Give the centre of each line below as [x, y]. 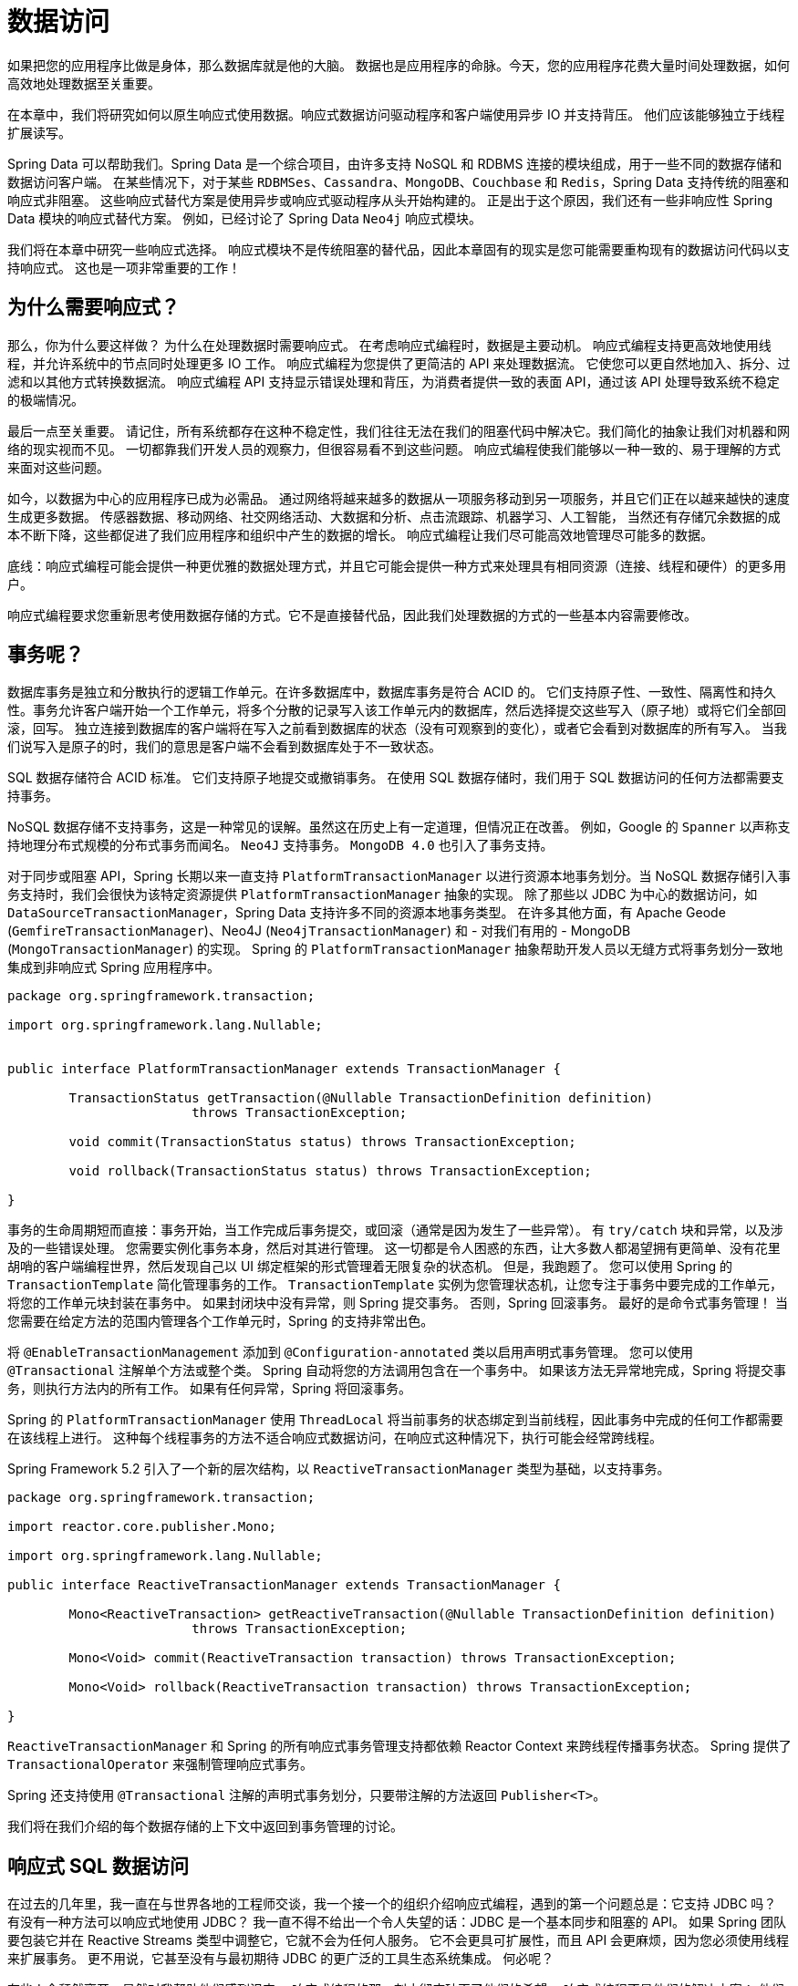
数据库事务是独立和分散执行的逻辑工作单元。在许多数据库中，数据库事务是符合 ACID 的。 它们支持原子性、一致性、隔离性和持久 [392, 692]
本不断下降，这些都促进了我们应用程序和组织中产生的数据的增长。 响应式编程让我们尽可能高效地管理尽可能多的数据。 [360, 534]
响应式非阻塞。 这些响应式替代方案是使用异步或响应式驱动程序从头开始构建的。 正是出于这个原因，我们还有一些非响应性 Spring [390, 200]
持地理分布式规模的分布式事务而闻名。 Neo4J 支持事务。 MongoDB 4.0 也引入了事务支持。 [280, 845]
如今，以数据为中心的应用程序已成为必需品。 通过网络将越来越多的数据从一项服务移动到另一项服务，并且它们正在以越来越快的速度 [399, 498]
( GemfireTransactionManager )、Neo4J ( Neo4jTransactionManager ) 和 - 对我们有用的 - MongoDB [319, 931]
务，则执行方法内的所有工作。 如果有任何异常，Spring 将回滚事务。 [210, 1389]
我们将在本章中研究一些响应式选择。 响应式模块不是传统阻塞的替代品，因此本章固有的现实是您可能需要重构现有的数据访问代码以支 [399, 249]
